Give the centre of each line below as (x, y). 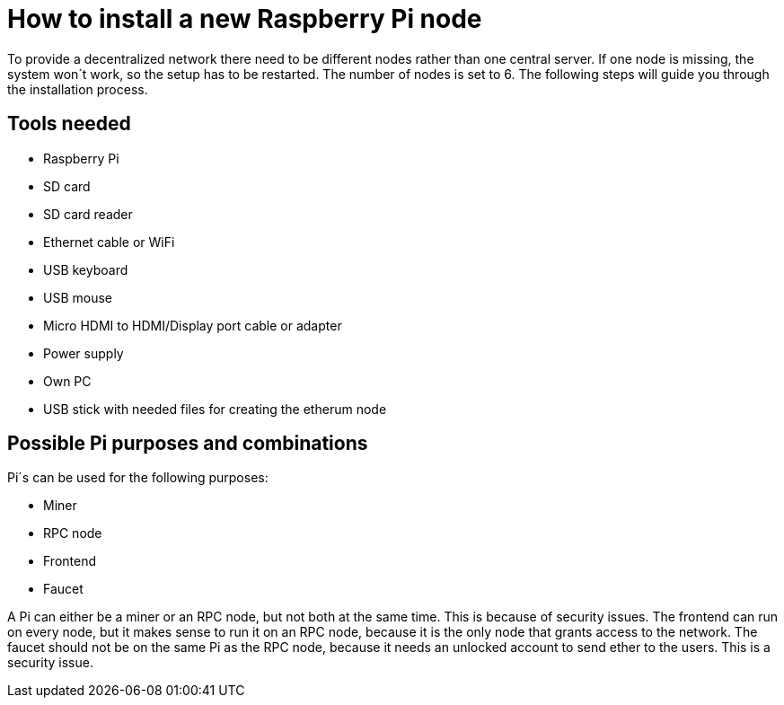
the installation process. (78, 89)
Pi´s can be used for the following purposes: (138, 478)
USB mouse (78, 297)
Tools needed (69, 124)
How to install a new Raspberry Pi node (245, 19)
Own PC (67, 381)
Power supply (84, 353)
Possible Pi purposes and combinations (188, 444)
